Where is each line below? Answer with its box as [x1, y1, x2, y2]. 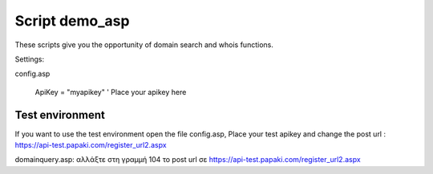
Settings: [14, 54, 44, 64]
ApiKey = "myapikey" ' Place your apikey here [34, 87, 187, 97]
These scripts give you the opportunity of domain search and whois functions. [14, 40, 274, 49]
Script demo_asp [14, 12, 130, 30]
